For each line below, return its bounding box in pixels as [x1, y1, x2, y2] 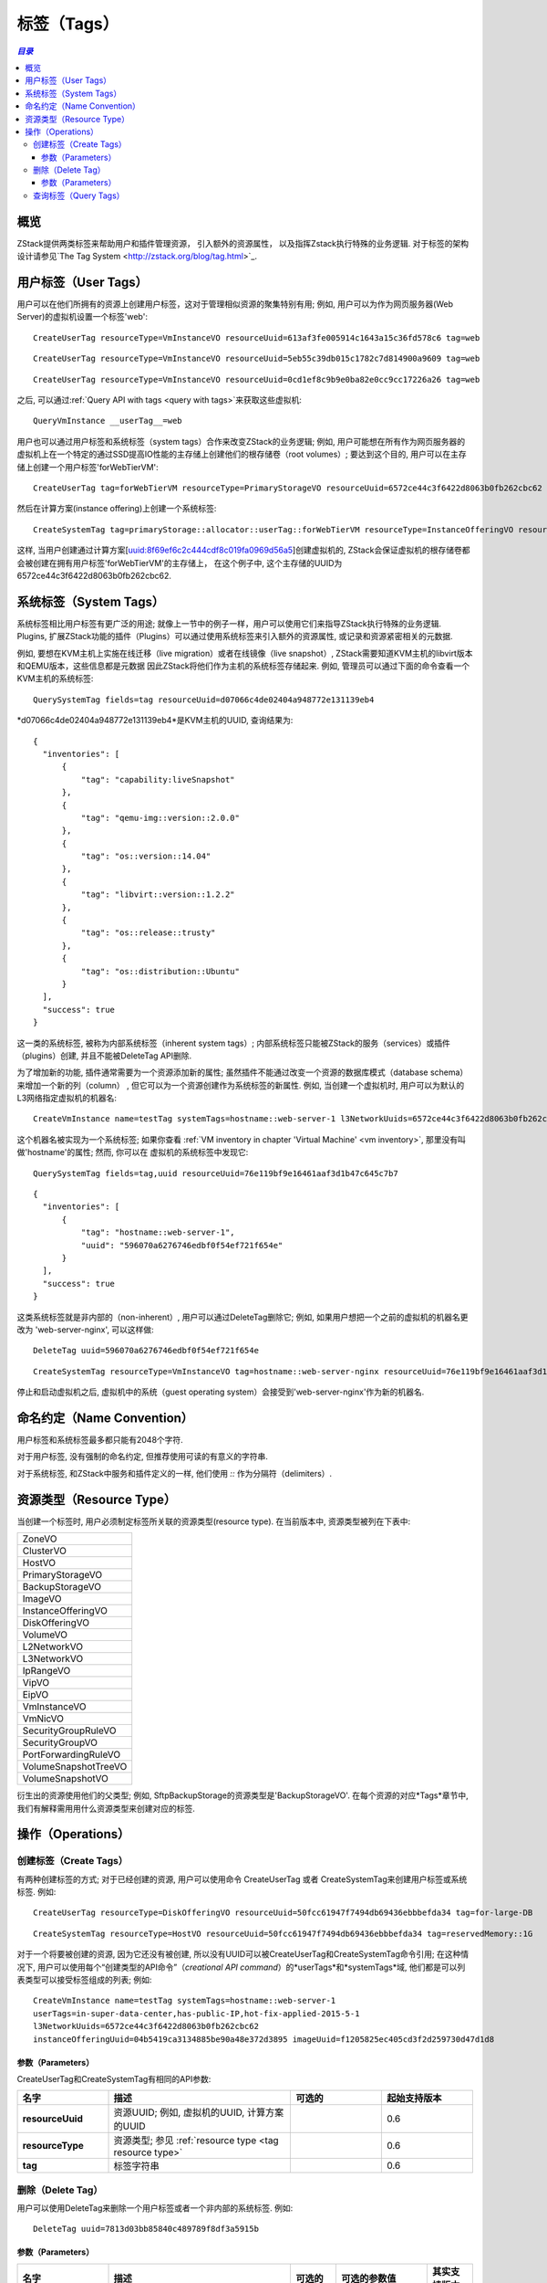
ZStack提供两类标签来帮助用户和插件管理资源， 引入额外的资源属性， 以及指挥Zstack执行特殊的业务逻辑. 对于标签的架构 [16, 237, 470, 248]
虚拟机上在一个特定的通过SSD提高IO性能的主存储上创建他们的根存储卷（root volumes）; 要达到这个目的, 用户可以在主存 [16, 448, 467, 460]
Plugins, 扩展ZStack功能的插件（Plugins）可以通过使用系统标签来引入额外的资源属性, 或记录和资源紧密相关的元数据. [16, 631, 453, 642]
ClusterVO [22, 1544, 67, 1557]
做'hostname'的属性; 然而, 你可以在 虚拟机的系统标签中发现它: [16, 1147, 249, 1158]
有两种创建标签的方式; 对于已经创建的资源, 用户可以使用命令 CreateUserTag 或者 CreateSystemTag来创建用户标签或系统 [16, 1873, 468, 1885]
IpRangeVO [22, 1665, 71, 1678]
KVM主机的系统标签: [16, 673, 94, 684]
